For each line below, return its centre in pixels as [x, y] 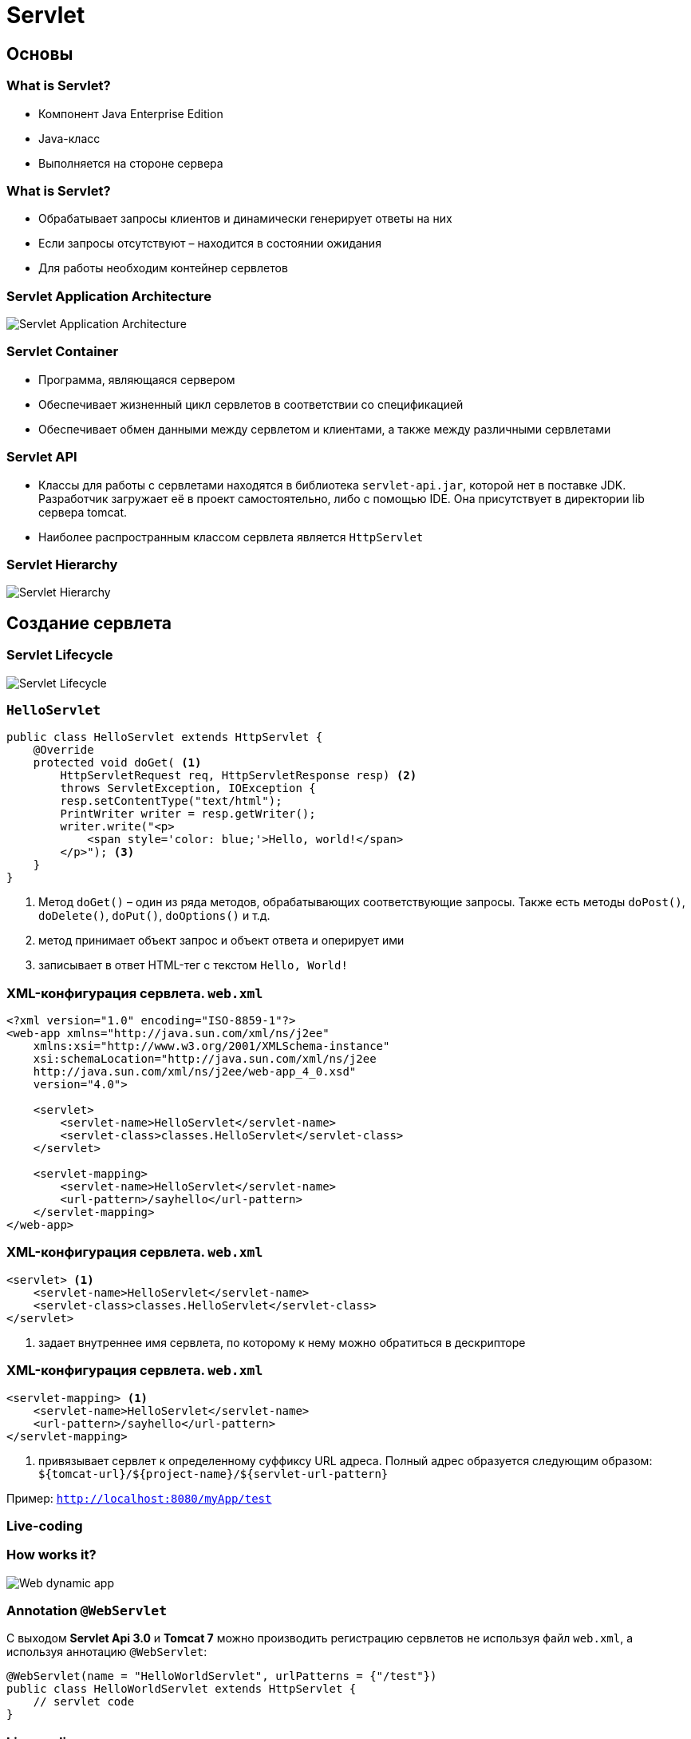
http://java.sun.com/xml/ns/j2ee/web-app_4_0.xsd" [195, 1072]
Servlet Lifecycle [60, 655]
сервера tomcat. [83, 512]
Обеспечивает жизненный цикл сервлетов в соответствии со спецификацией [251, 404]
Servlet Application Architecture [109, 296]
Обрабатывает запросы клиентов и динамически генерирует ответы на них [245, 219]
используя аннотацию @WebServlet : [107, 1652]
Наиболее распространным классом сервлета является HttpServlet [231, 537]
